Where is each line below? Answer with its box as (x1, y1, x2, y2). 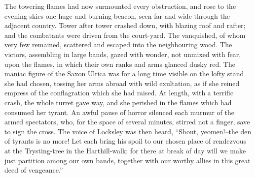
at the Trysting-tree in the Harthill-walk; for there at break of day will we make (4, 145, 246, 155)
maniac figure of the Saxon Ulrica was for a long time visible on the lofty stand (4, 68, 244, 79)
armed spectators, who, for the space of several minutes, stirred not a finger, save (4, 117, 250, 127)
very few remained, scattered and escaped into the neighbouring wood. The (4, 39, 232, 50)
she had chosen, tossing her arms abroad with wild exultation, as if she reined (4, 78, 240, 88)
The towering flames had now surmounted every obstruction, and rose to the (4, 1, 236, 11)
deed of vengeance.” (4, 165, 63, 175)
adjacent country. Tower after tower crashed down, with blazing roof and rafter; (4, 20, 246, 30)
